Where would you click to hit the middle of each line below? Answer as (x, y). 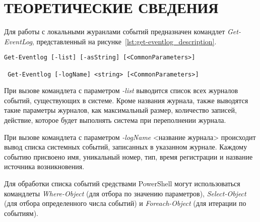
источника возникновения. (44, 166)
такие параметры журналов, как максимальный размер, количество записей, (120, 110)
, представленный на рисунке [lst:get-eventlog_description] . (124, 41)
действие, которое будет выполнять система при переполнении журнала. (115, 120)
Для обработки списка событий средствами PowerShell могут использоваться (122, 183)
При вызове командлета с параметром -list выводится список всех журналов (121, 90)
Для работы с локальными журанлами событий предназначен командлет (115, 31)
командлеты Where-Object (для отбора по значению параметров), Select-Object (125, 193)
